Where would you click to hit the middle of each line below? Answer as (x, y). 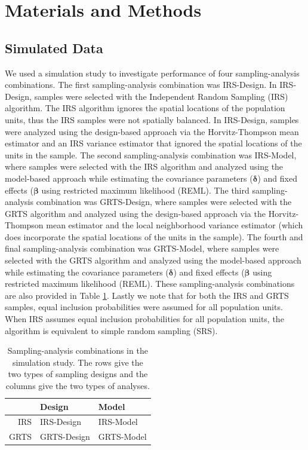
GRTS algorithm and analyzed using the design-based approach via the (135, 213)
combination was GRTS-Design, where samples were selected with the (164, 202)
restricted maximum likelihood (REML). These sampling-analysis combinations (150, 284)
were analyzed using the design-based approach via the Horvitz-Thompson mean (152, 131)
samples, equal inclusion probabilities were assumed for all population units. (144, 307)
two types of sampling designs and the (78, 374)
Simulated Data (54, 48)
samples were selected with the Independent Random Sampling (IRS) (161, 96)
